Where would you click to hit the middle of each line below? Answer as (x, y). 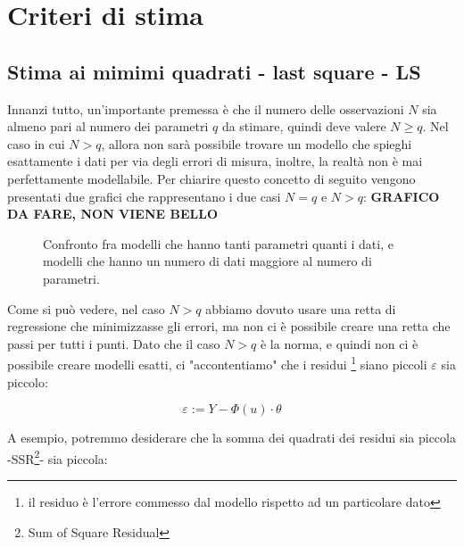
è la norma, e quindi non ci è (339, 343)
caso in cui (36, 143)
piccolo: (28, 381)
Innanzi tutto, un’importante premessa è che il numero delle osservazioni (206, 108)
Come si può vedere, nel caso (86, 308)
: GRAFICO (401, 196)
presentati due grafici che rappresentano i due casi (144, 196)
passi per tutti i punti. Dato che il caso (114, 343)
